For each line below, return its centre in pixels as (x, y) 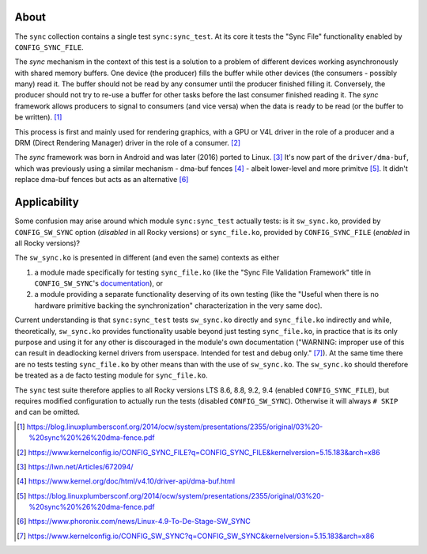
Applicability (47, 202)
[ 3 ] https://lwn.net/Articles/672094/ (75, 466)
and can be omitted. (47, 412)
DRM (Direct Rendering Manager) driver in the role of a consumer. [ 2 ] (128, 143)
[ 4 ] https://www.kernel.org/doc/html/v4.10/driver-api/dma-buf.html (126, 481)
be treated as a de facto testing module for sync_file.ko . (111, 375)
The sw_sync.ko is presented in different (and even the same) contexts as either (147, 258)
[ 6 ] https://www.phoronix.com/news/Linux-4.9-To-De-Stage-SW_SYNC (134, 522)
